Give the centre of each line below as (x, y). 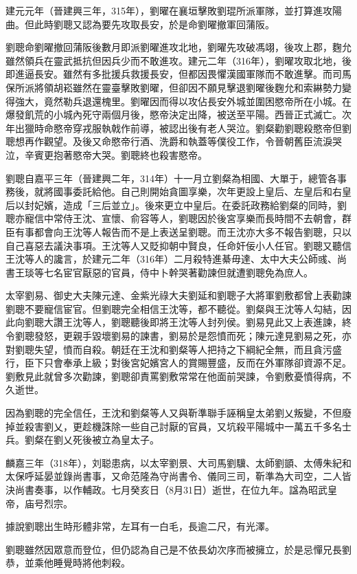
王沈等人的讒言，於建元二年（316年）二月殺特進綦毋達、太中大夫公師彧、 (171, 259)
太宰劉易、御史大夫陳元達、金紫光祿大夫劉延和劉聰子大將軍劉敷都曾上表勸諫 (178, 295)
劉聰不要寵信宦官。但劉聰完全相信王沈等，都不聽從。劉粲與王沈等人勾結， (174, 308)
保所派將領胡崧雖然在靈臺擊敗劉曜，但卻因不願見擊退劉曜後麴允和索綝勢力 (174, 87)
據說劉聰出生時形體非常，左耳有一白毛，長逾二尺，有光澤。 (140, 526)
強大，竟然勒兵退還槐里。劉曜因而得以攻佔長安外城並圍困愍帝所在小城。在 (183, 101)
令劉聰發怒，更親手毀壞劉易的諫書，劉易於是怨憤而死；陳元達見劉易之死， (174, 336)
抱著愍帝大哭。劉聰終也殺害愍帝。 (130, 154)
